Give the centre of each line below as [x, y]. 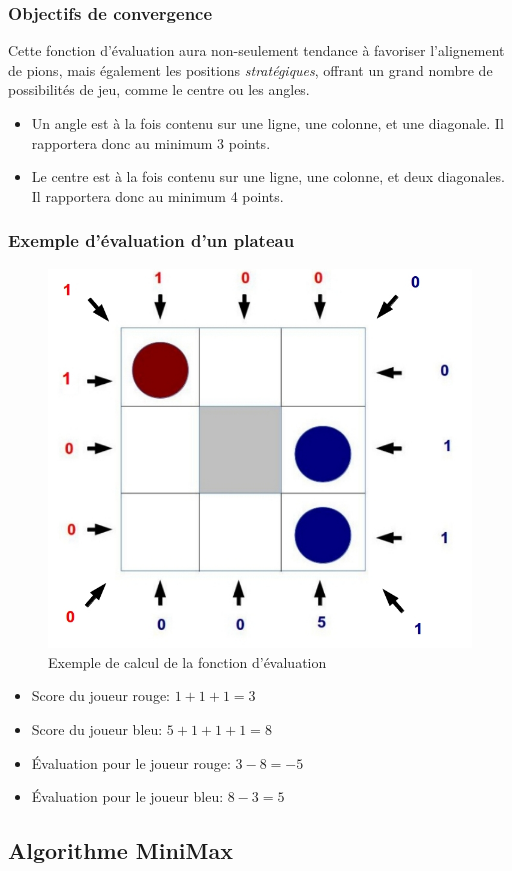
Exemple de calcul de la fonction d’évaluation [187, 661]
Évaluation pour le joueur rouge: [131, 762]
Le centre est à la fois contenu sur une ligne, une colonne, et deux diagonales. [268, 176]
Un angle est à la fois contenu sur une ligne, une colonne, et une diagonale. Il [267, 123]
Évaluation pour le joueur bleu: [127, 796]
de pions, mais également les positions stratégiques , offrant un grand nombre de [250, 69]
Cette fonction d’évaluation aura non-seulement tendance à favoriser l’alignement [256, 50]
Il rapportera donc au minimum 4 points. [157, 195]
